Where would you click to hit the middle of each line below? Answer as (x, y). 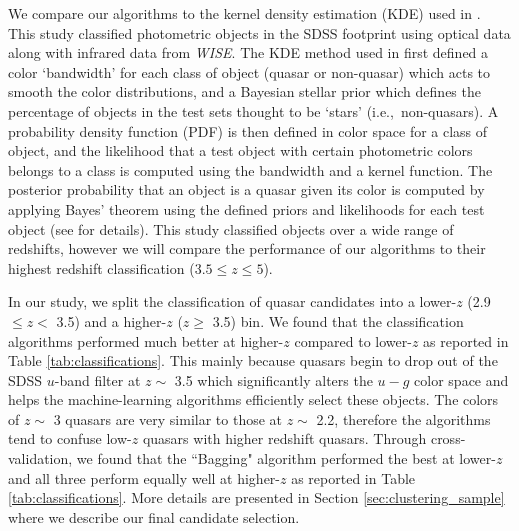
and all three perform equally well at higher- (144, 477)
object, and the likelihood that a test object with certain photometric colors (240, 150)
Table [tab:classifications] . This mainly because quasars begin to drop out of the (253, 360)
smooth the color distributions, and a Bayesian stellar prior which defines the (244, 91)
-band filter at (97, 379)
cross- (448, 438)
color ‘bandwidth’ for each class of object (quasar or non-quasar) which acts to (249, 71)
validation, (40, 458)
